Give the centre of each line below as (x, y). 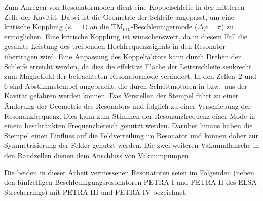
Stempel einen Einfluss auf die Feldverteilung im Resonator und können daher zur (131, 135)
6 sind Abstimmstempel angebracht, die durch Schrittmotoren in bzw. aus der (126, 86)
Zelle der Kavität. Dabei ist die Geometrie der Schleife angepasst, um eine (119, 16)
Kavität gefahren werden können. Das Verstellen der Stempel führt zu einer (121, 96)
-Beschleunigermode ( (164, 27)
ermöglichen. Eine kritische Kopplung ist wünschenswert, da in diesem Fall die (126, 36)
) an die (97, 27)
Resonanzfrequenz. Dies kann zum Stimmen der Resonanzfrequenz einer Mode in (130, 115)
